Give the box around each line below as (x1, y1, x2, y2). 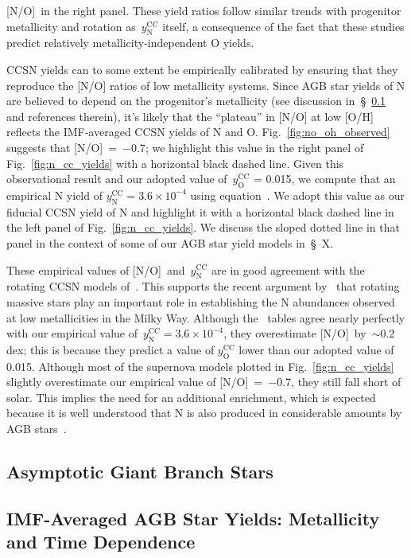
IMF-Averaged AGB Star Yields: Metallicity (6, 505, 380, 530)
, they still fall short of (291, 373, 401, 390)
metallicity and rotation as (6, 18, 136, 34)
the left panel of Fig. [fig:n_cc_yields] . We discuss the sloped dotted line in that (6, 219, 400, 236)
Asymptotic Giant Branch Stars (6, 459, 273, 484)
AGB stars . (6, 420, 67, 437)
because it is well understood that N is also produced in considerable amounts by (6, 404, 402, 421)
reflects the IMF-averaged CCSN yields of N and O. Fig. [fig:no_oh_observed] (6, 123, 390, 140)
